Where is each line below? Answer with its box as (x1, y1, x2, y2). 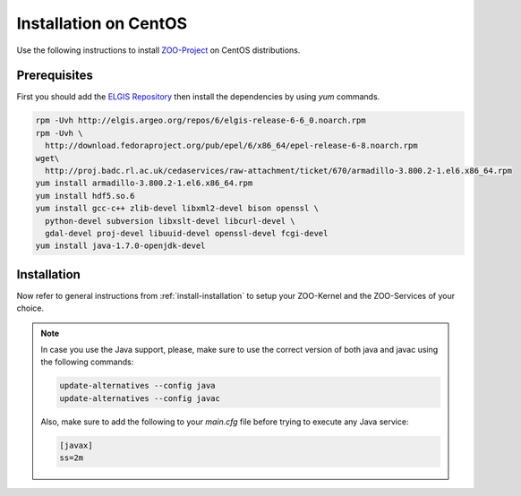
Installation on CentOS (16, 13, 188, 33)
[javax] (59, 440, 93, 450)
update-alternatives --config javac (59, 393, 221, 403)
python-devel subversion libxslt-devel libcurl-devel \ (45, 216, 295, 226)
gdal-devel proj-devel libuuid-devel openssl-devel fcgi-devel (45, 228, 329, 238)
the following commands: (40, 356, 134, 367)
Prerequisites (16, 68, 93, 83)
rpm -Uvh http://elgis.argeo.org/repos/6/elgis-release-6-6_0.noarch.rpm (35, 115, 366, 125)
